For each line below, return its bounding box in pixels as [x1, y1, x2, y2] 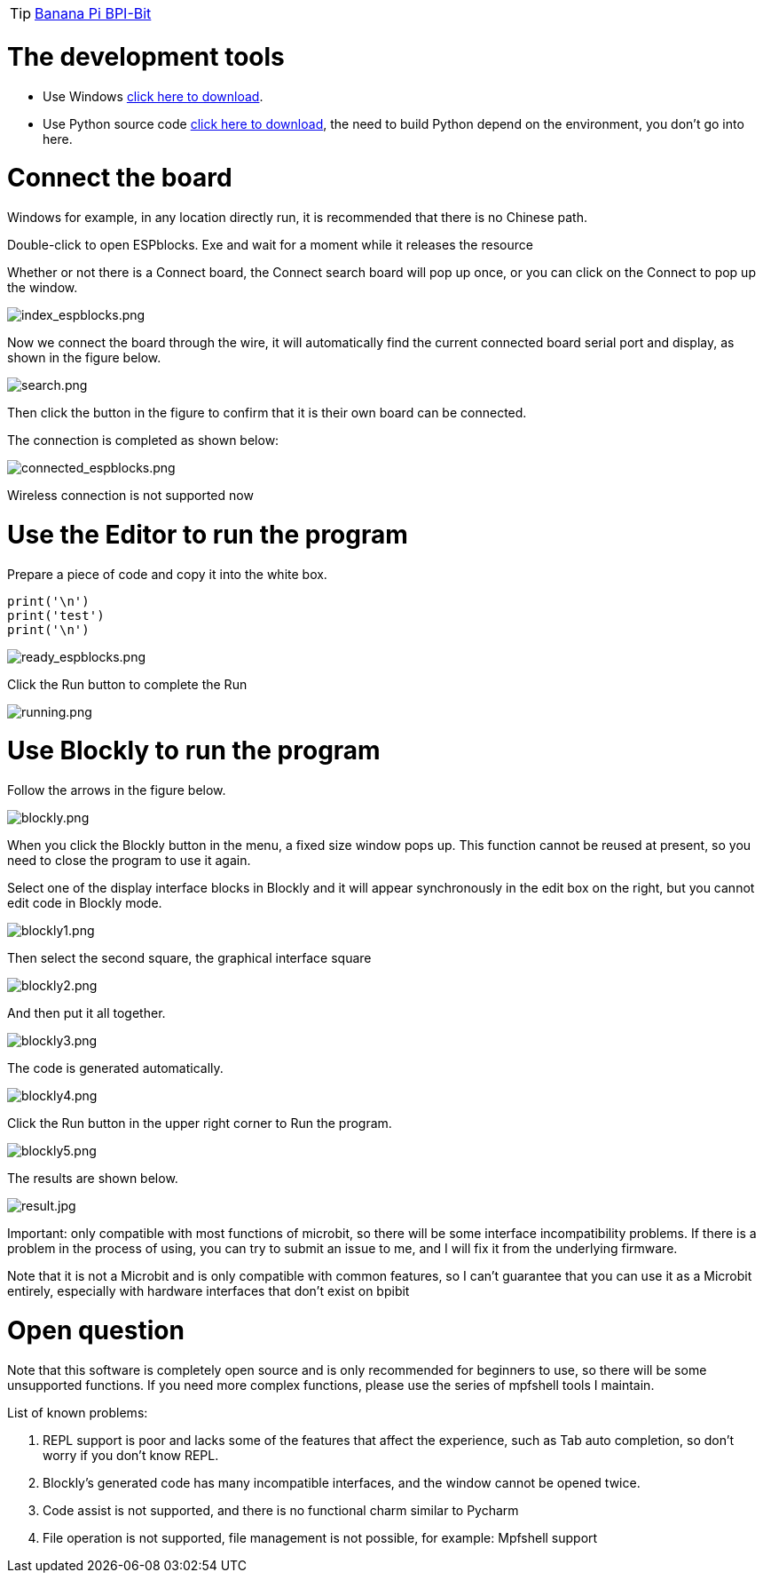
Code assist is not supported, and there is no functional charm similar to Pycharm [43, 1502, 519, 1518]
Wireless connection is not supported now [7, 488, 254, 503]
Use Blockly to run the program [7, 735, 381, 766]
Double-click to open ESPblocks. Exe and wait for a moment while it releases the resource [7, 237, 533, 252]
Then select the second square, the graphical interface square [7, 950, 372, 965]
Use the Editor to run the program [7, 519, 408, 550]
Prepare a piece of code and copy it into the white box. [7, 566, 327, 582]
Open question [7, 1314, 185, 1346]
